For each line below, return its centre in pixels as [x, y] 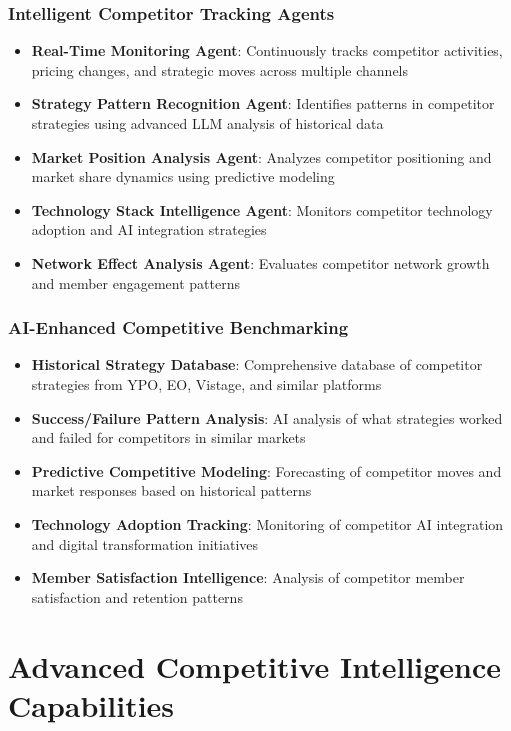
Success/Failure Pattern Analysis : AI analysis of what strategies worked [267, 417]
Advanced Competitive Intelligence [255, 665]
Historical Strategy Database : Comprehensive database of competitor [257, 364]
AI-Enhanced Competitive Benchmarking [178, 327]
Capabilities [91, 704]
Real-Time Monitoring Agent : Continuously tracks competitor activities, [267, 50]
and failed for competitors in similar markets [168, 437]
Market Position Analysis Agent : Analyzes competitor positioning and [261, 156]
